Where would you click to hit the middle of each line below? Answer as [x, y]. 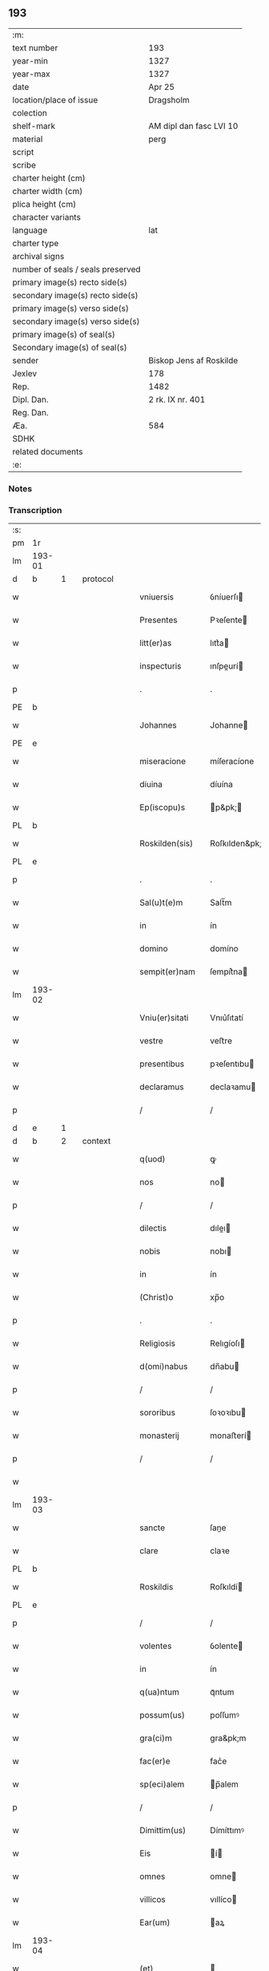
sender [26, 360]
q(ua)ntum [160, 1692]
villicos [153, 1900]
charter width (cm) [48, 191]
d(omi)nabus [164, 1367]
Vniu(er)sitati [164, 1018]
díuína [222, 785]
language [30, 230]
